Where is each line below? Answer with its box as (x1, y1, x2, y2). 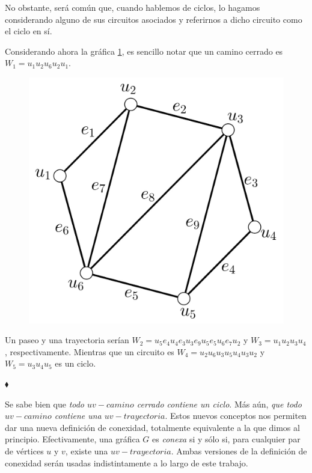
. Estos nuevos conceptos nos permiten (165, 409, 307, 422)
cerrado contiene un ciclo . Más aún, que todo (136, 397, 302, 410)
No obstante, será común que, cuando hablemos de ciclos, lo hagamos (5, 1, 260, 13)
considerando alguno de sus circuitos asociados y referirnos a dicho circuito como (5, 13, 302, 25)
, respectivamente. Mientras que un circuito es (5, 345, 174, 358)
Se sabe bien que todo (5, 397, 85, 410)
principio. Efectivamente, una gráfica (5, 433, 140, 445)
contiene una (54, 409, 102, 422)
